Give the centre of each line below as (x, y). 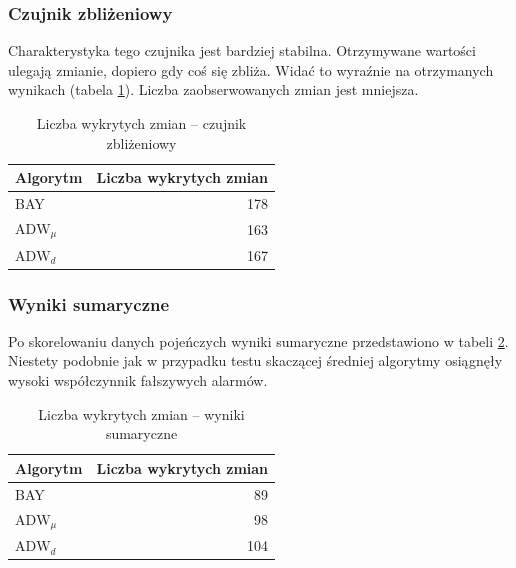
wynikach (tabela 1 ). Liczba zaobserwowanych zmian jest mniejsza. (213, 89)
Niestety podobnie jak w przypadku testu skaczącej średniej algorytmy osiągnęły (255, 360)
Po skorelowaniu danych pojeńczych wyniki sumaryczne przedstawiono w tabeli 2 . (258, 340)
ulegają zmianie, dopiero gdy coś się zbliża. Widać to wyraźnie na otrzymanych (251, 69)
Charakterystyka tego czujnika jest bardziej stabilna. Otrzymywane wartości (242, 50)
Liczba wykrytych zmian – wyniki (141, 413)
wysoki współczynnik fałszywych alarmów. (138, 380)
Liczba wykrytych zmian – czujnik (141, 123)
